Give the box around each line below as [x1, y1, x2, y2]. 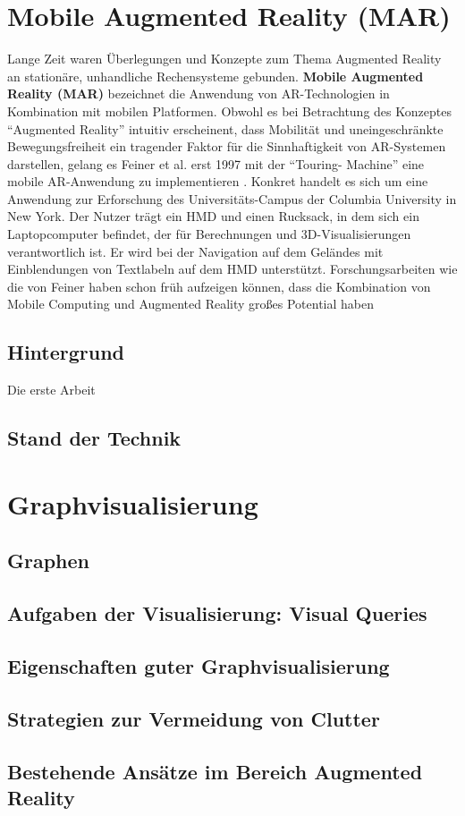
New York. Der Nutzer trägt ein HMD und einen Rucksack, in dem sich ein [7, 207, 419, 225]
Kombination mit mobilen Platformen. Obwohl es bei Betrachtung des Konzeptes [7, 101, 452, 120]
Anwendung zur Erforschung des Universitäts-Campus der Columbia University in [7, 189, 457, 208]
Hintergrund [7, 338, 125, 366]
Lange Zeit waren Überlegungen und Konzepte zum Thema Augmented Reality [7, 49, 442, 68]
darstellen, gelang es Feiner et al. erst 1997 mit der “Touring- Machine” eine [7, 154, 425, 173]
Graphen [7, 547, 90, 574]
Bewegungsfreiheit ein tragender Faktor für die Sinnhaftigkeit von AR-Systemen [7, 137, 446, 156]
